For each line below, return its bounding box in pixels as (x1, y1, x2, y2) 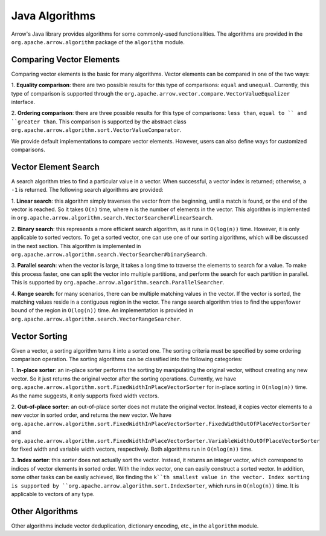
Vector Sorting (11, 331, 68, 341)
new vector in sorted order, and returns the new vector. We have (11, 411, 172, 419)
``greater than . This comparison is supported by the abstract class (11, 118, 187, 125)
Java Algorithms (11, 9, 96, 22)
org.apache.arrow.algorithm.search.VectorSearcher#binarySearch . (11, 251, 208, 258)
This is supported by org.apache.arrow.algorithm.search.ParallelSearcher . (11, 279, 225, 286)
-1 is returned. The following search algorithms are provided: (11, 186, 164, 194)
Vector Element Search (11, 162, 100, 172)
